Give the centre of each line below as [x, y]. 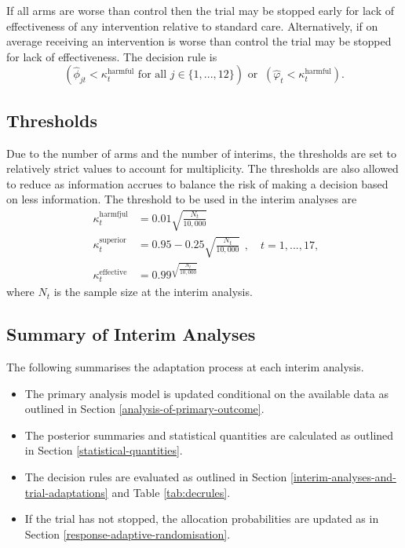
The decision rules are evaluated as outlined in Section [156, 476]
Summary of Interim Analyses [131, 334]
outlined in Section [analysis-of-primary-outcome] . [144, 409]
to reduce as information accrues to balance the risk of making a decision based [197, 183]
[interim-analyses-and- [343, 476]
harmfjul [113, 214]
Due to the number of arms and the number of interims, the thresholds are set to [202, 153]
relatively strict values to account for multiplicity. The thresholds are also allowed [202, 168]
